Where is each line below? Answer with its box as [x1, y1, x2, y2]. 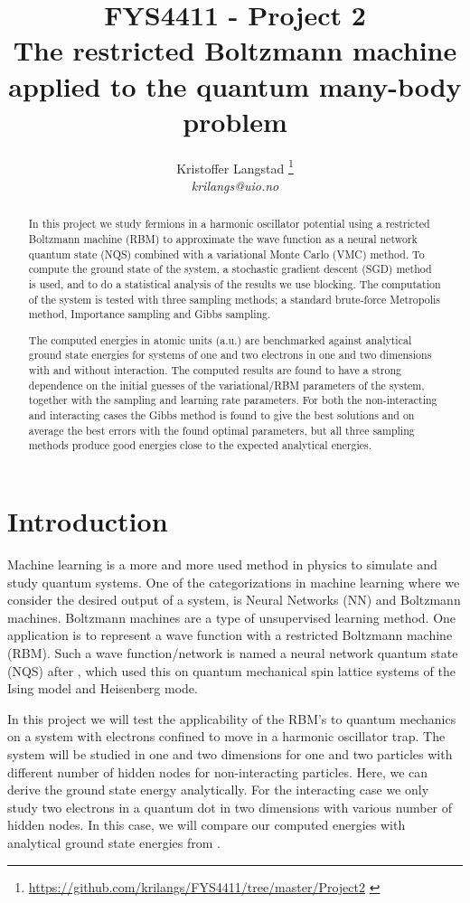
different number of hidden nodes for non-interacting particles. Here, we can [7, 762, 428, 781]
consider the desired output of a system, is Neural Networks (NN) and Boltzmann [7, 590, 461, 609]
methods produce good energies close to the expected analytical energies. [28, 437, 371, 453]
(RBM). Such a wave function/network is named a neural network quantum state [7, 643, 458, 662]
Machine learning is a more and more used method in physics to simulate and [7, 555, 437, 573]
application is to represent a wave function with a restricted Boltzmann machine [7, 626, 453, 644]
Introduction [7, 503, 168, 540]
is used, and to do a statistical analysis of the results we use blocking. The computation [28, 276, 441, 291]
